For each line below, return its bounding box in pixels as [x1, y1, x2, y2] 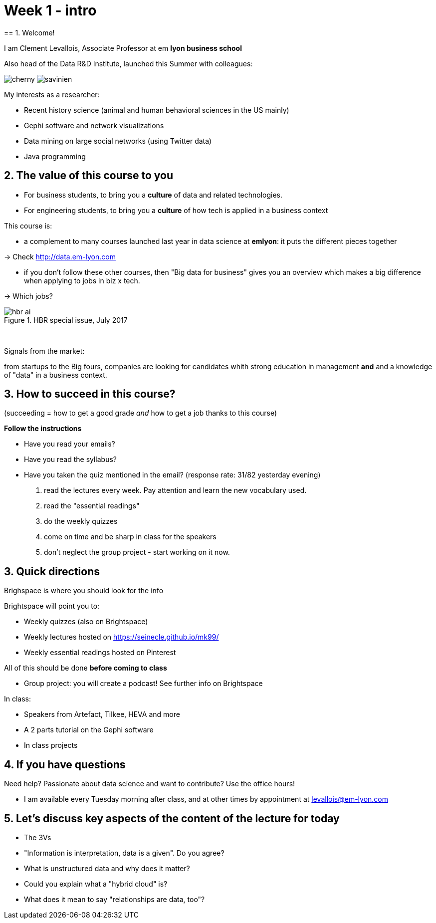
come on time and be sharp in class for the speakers [44, 532, 217, 541]
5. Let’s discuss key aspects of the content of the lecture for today [4, 812, 340, 825]
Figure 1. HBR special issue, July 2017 [4, 315, 128, 324]
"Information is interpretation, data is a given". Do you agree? [24, 848, 224, 857]
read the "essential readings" [44, 501, 140, 510]
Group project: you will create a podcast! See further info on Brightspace [24, 679, 263, 688]
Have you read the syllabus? [24, 455, 117, 464]
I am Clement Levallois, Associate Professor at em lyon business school [4, 43, 242, 52]
